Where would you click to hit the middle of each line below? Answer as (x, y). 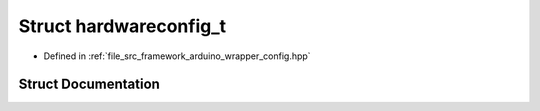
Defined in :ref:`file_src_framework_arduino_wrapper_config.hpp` (177, 56)
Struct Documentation (89, 84)
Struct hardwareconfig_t (122, 26)
